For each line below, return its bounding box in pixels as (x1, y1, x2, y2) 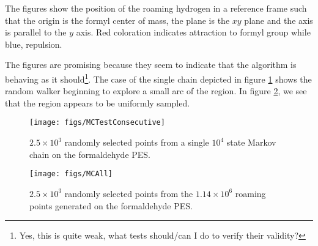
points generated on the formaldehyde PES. (29, 199, 193, 212)
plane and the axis (244, 13, 313, 26)
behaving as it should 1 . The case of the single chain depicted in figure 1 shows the (5, 70, 312, 85)
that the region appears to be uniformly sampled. (5, 96, 190, 109)
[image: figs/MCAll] (29, 170, 113, 179)
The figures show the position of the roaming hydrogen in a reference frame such (5, 2, 307, 14)
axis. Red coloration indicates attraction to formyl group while (76, 26, 311, 39)
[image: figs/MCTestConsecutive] (29, 118, 165, 127)
